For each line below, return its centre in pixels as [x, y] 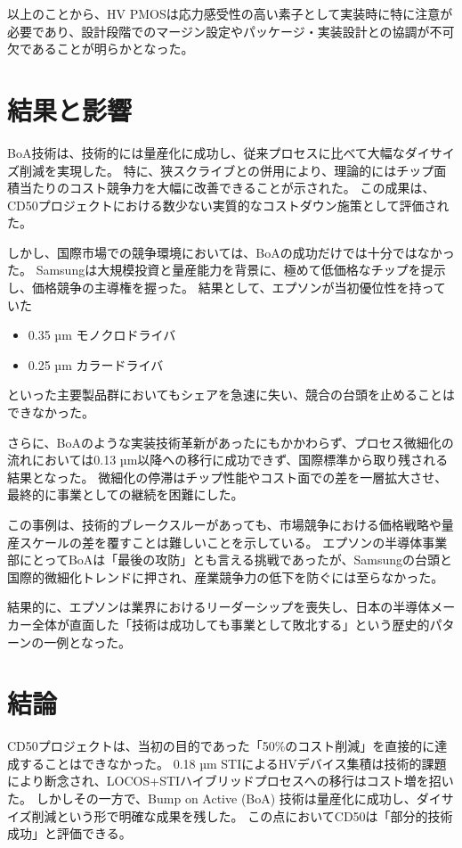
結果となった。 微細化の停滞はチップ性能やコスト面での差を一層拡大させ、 [227, 477]
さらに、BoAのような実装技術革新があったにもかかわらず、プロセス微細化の [231, 442]
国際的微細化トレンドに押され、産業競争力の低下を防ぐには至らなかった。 [226, 576]
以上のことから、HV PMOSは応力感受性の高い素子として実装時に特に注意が [230, 13]
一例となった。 [87, 642]
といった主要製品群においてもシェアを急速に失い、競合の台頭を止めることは [231, 395]
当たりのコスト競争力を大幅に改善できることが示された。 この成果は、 [227, 188]
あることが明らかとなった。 [113, 49]
